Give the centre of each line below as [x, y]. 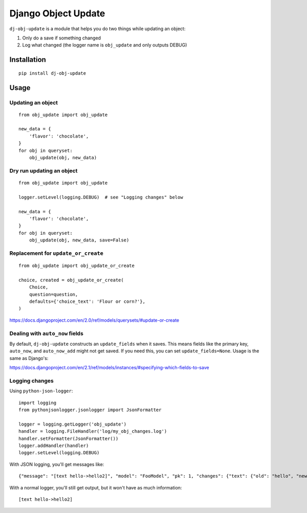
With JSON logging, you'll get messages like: [57, 464]
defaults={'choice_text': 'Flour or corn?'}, [87, 302]
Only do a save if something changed [62, 38]
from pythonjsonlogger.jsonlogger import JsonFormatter [90, 410]
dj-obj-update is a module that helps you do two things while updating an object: [97, 29]
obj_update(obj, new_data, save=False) [79, 240]
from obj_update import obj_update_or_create [77, 266]
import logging [38, 403]
